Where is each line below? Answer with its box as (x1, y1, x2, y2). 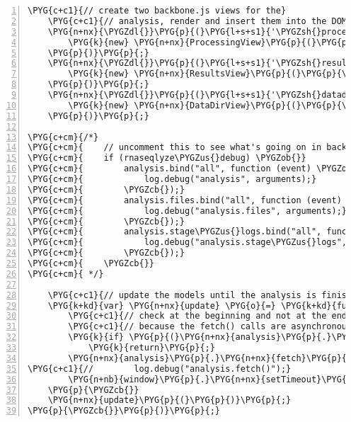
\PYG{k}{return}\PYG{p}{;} (88, 343, 215, 353)
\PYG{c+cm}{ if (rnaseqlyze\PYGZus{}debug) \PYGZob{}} (28, 153, 306, 164)
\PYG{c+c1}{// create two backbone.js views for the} (28, 6, 287, 16)
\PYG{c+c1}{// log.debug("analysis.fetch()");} (28, 363, 292, 374)
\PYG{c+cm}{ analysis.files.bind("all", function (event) (28, 195, 342, 205)
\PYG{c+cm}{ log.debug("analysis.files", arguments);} (28, 205, 347, 216)
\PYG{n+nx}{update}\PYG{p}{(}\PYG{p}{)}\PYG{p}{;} (47, 395, 292, 406)
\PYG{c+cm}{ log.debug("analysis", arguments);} (28, 174, 317, 184)
